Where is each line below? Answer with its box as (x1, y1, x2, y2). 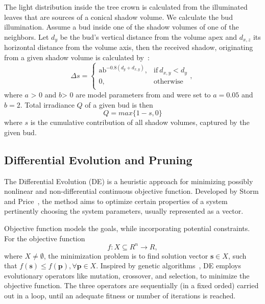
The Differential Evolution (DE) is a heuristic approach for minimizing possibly (4, 175, 253, 186)
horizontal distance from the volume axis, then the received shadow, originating (4, 42, 253, 53)
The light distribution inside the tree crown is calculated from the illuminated (4, 2, 248, 12)
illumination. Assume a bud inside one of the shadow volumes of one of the (4, 21, 239, 32)
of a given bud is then (85, 99, 153, 110)
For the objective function (4, 233, 85, 243)
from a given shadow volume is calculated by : (4, 52, 150, 62)
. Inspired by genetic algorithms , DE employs (96, 260, 242, 271)
